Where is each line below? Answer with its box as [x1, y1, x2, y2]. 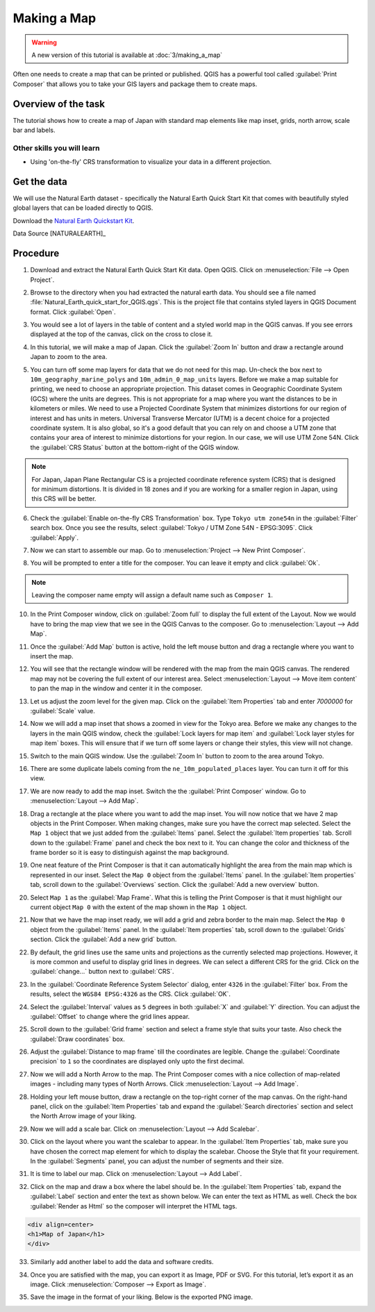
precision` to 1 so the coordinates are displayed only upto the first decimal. [30, 1057, 244, 1065]
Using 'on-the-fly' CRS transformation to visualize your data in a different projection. [30, 158, 272, 166]
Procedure [12, 247, 60, 260]
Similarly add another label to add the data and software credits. [30, 1258, 215, 1266]
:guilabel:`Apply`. [30, 533, 79, 542]
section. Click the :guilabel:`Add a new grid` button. [30, 935, 177, 944]
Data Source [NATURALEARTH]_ [12, 229, 106, 238]
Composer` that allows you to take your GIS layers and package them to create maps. [12, 80, 258, 88]
